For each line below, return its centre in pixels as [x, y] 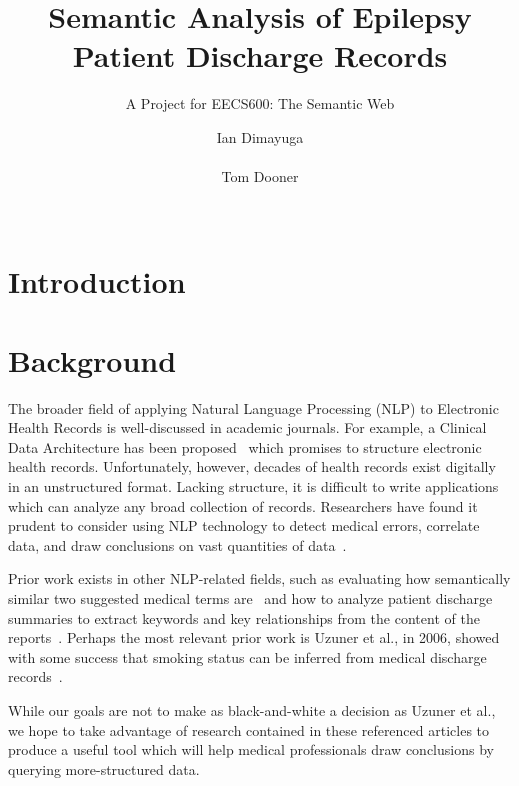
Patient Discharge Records [260, 55]
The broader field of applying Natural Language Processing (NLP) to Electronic [253, 407]
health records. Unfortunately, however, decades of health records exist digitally [252, 466]
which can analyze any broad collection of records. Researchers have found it [243, 505]
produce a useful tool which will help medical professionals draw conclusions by [251, 749]
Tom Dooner [260, 176]
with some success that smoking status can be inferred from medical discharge [247, 656]
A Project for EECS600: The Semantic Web [260, 103]
